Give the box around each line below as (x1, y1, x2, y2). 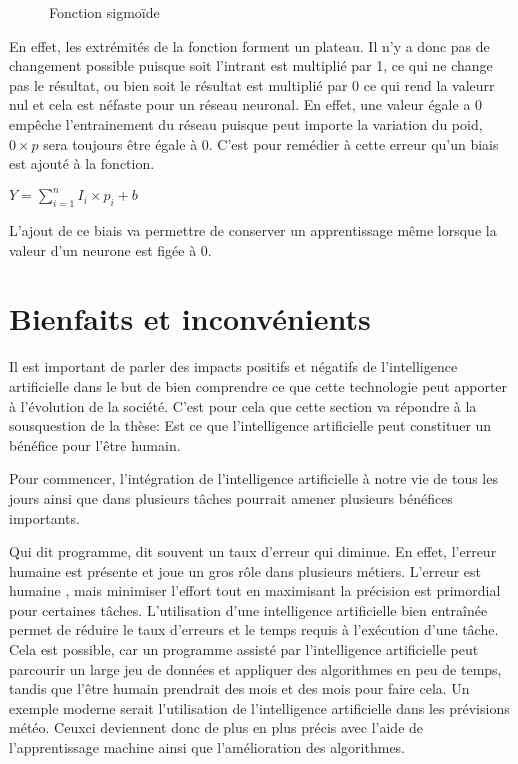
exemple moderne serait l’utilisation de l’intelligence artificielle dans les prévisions (9, 697, 510, 718)
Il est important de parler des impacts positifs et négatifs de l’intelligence (9, 356, 458, 377)
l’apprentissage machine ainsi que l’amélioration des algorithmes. (9, 737, 406, 758)
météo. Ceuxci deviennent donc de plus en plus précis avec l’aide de (9, 717, 424, 738)
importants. (9, 507, 80, 528)
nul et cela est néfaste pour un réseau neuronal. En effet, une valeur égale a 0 (9, 94, 483, 115)
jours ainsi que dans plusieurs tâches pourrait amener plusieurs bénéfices (9, 487, 453, 508)
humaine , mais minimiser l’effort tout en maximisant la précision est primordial (9, 580, 501, 601)
